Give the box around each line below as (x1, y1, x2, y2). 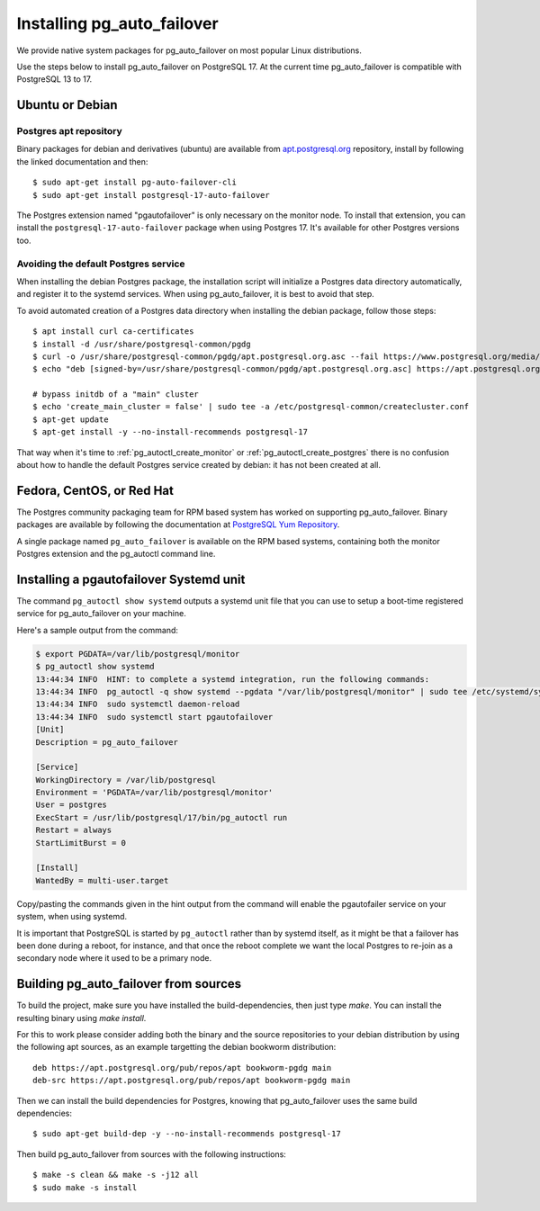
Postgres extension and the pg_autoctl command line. (16, 549, 216, 560)
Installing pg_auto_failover (16, 13, 220, 33)
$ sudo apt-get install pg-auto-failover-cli (32, 177, 238, 188)
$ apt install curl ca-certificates (32, 327, 194, 336)
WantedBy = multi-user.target (35, 875, 169, 885)
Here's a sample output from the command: (16, 624, 179, 635)
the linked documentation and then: (16, 156, 148, 166)
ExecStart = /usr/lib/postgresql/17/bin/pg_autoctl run (35, 812, 288, 822)
